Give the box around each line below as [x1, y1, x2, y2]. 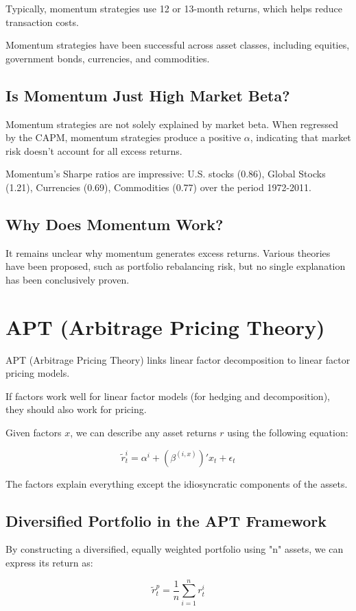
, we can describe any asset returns [70, 425, 217, 440]
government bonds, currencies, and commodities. [5, 51, 210, 65]
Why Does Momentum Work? [5, 213, 224, 234]
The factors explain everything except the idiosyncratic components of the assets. [5, 476, 348, 490]
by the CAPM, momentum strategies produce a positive [5, 130, 241, 145]
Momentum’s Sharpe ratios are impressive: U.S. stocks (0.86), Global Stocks [5, 166, 326, 181]
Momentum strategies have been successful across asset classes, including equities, [5, 38, 350, 52]
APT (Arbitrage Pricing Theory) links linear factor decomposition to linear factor [5, 352, 351, 366]
